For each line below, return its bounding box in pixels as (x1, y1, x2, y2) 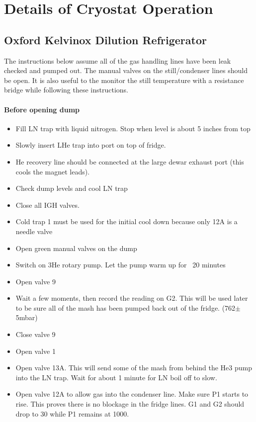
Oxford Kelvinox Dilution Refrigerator (4, 32, 207, 47)
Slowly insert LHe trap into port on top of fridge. (15, 140, 166, 150)
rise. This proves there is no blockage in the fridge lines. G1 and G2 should (15, 399, 245, 409)
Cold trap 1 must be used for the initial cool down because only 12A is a (15, 216, 238, 227)
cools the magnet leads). (15, 166, 90, 176)
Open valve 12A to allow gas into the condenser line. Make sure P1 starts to (15, 389, 249, 399)
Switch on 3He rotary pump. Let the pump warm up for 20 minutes (15, 259, 226, 270)
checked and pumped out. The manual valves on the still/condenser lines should (4, 65, 248, 76)
